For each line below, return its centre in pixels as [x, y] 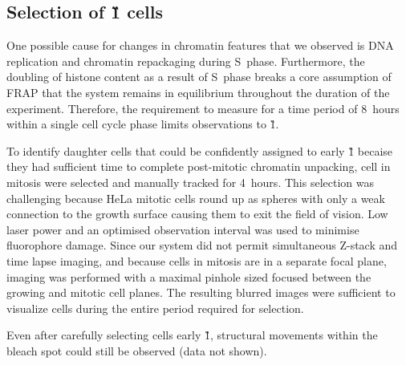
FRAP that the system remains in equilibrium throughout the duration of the [198, 92]
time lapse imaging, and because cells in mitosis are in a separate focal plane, [197, 260]
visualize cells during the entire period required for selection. [155, 308]
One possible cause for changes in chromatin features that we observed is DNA [200, 45]
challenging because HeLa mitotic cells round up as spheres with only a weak [196, 198]
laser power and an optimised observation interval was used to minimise [183, 229]
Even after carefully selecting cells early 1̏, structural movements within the [192, 335]
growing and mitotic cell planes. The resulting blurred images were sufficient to [201, 292]
